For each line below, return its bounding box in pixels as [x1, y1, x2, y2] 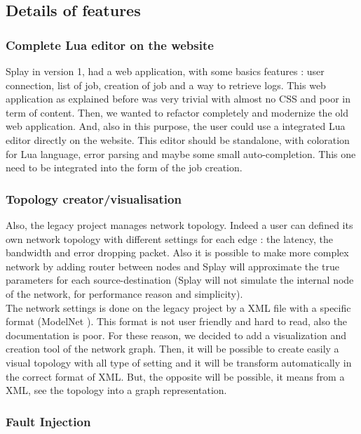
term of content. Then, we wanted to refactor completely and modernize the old [6, 105, 348, 119]
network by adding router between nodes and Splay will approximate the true [6, 258, 339, 273]
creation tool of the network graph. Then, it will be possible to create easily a [6, 341, 339, 356]
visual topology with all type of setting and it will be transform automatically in [6, 355, 352, 369]
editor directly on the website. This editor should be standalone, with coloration [6, 132, 350, 147]
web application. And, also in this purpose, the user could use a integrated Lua [6, 119, 346, 133]
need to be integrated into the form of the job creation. [6, 160, 243, 175]
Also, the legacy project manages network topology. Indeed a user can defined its [6, 217, 353, 232]
